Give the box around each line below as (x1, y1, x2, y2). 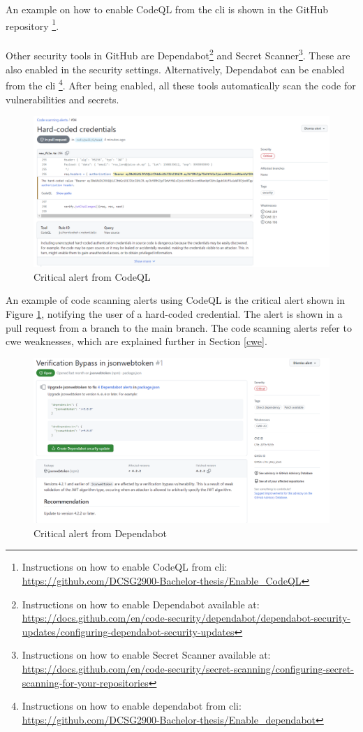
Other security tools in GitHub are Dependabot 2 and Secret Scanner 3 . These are (6, 46, 350, 63)
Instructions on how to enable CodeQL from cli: (22, 559, 228, 574)
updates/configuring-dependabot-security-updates (22, 624, 235, 638)
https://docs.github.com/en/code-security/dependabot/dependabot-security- (22, 610, 351, 625)
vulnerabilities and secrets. (6, 91, 119, 106)
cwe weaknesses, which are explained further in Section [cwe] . (6, 334, 267, 349)
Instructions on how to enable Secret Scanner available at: (22, 647, 271, 662)
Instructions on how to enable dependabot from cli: (22, 698, 242, 713)
